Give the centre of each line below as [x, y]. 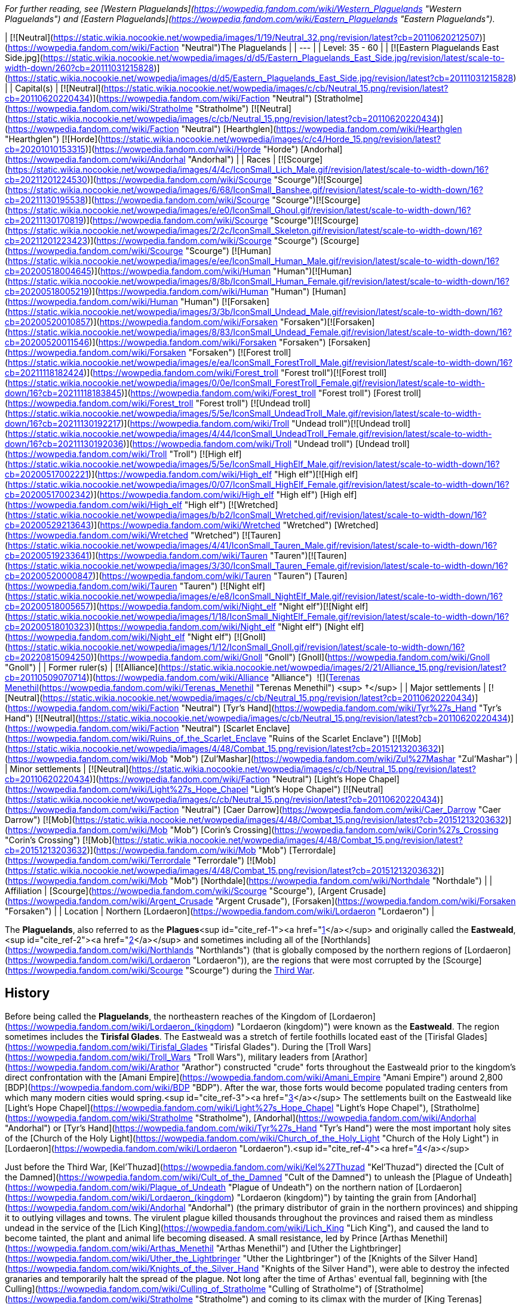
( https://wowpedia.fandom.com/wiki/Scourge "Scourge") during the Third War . [160, 970]
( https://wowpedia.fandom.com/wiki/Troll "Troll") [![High [116, 454]
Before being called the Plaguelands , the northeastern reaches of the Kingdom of [166, 1016]
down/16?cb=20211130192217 [63, 423]
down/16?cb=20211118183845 [63, 393]
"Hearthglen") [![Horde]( [53, 139]
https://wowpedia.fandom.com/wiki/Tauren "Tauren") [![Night [129, 586]
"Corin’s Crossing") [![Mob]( [60, 840]
